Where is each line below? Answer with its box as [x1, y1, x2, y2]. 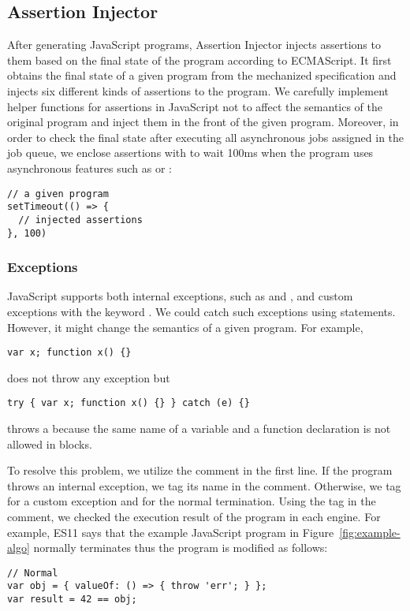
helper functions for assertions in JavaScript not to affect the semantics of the [7, 98, 383, 114]
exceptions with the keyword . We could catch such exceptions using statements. [7, 303, 396, 319]
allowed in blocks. [7, 435, 92, 452]
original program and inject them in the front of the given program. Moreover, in [7, 114, 399, 130]
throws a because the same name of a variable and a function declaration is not [7, 420, 391, 437]
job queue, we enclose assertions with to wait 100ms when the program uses [7, 144, 374, 161]
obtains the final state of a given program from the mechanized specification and [7, 67, 397, 84]
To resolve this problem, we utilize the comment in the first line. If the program [7, 462, 393, 479]
